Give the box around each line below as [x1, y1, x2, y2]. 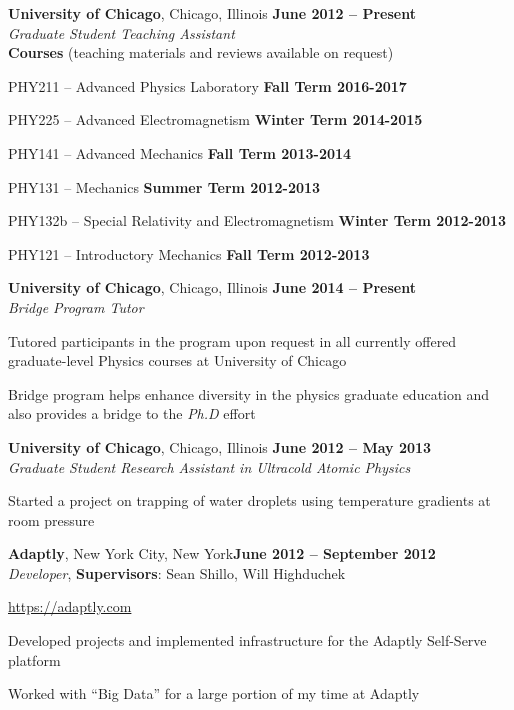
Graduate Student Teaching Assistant [8, 22, 235, 43]
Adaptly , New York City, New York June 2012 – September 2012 [8, 543, 436, 564]
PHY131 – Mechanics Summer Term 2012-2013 [8, 176, 321, 197]
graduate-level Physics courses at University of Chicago [8, 350, 347, 371]
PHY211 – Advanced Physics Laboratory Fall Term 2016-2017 [8, 75, 407, 96]
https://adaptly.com [8, 596, 132, 617]
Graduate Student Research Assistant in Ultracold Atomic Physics [8, 456, 411, 477]
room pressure [8, 509, 95, 530]
